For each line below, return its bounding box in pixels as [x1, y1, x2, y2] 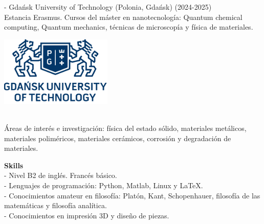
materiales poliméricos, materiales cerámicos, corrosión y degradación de [4, 132, 231, 143]
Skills [4, 160, 24, 170]
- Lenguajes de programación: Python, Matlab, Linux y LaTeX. [4, 180, 203, 190]
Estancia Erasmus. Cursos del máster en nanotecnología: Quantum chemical [4, 11, 243, 22]
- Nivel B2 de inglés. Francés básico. [4, 170, 117, 181]
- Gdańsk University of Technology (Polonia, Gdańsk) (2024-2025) [4, 2, 212, 12]
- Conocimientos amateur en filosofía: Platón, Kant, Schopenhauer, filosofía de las [4, 190, 260, 200]
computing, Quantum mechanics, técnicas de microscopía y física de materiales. [4, 21, 253, 32]
